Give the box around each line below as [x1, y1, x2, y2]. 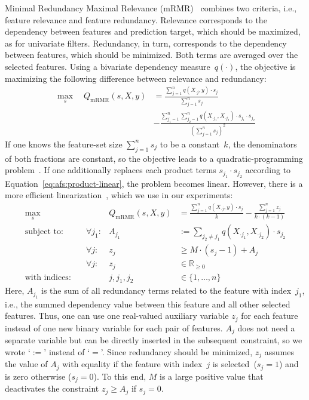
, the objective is [235, 60, 296, 72]
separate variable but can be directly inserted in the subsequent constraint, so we [5, 334, 302, 346]
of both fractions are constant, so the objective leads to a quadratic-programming [5, 152, 303, 164]
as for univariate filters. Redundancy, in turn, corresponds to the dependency [5, 36, 287, 49]
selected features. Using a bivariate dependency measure [5, 60, 210, 72]
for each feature [241, 309, 298, 322]
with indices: [25, 273, 71, 282]
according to [245, 164, 291, 176]
